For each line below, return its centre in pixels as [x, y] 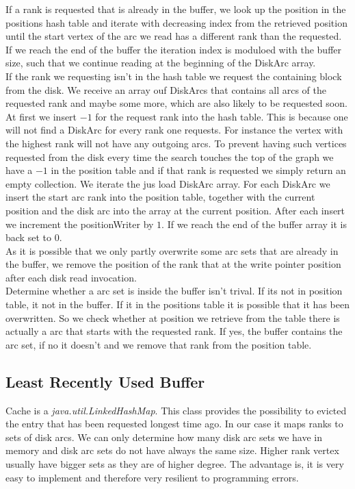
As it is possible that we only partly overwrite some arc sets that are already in [172, 250]
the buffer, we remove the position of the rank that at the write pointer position [173, 264]
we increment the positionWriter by [80, 224]
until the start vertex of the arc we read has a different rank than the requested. [174, 36]
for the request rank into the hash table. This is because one [222, 116]
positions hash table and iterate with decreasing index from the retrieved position [176, 22]
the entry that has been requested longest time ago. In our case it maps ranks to [174, 424]
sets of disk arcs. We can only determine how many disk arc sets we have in [164, 437]
